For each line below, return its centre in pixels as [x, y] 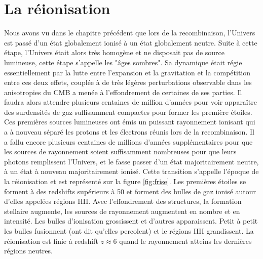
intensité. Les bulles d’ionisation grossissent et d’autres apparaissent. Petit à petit [131, 221]
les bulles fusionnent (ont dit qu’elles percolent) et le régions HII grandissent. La [129, 231]
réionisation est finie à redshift [51, 241]
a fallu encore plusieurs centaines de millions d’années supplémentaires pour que [128, 141]
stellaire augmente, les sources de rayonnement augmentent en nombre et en [122, 211]
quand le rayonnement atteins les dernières [185, 241]
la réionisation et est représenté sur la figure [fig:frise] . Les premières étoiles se [125, 181]
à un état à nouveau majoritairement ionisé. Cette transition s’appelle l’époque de [131, 171]
